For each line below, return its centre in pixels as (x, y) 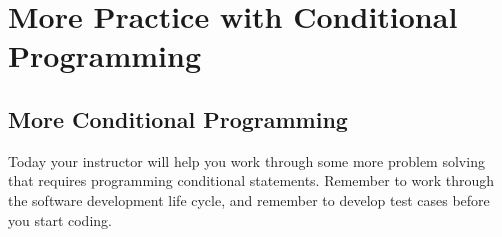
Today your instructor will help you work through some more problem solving (246, 160)
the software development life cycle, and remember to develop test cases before (249, 199)
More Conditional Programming (178, 118)
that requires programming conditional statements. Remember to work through (251, 180)
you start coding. (60, 219)
